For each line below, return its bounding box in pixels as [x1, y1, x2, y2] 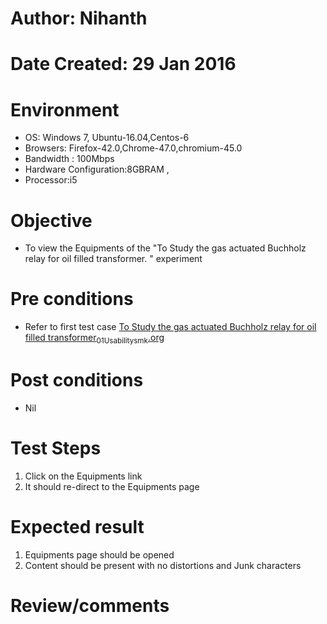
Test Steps [10, 437, 102, 460]
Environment [10, 98, 120, 121]
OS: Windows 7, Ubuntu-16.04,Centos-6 [24, 132, 190, 144]
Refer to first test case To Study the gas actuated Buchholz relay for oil [24, 321, 317, 333]
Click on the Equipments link [24, 470, 143, 482]
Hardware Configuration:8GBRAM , [24, 163, 170, 176]
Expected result [10, 516, 145, 539]
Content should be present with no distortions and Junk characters [24, 559, 302, 571]
